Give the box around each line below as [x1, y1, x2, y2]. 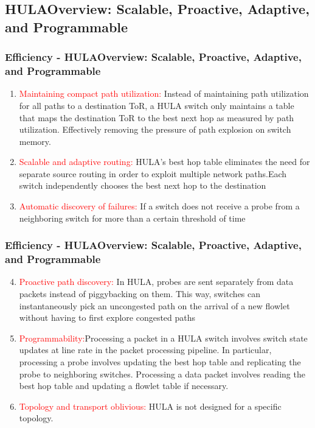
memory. [19, 135, 51, 147]
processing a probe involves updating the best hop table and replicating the [19, 355, 301, 368]
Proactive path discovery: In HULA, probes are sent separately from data [19, 275, 294, 288]
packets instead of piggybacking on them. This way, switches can [19, 287, 261, 300]
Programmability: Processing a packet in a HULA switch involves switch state [19, 331, 308, 344]
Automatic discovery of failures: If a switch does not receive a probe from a [19, 200, 300, 212]
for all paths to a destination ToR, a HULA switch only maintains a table [19, 99, 294, 111]
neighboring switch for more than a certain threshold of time [19, 211, 246, 224]
